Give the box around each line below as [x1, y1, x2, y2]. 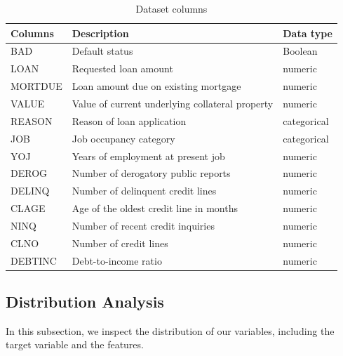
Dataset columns [135, 1, 208, 15]
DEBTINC [11, 253, 57, 268]
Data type [283, 25, 332, 40]
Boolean [283, 44, 318, 58]
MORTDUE [11, 79, 62, 93]
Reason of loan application [72, 113, 187, 128]
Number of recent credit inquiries [72, 218, 215, 232]
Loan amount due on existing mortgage [72, 79, 241, 93]
